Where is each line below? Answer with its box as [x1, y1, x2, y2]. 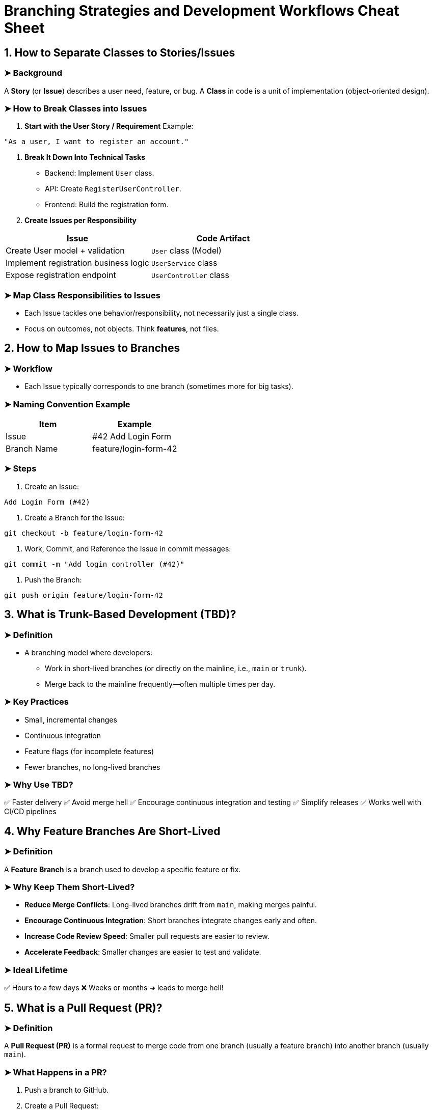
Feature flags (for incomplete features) [24, 746, 154, 756]
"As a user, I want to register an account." [4, 137, 189, 146]
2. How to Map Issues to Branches [4, 342, 180, 355]
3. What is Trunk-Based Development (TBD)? [4, 608, 236, 621]
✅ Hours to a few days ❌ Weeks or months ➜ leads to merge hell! [4, 983, 224, 992]
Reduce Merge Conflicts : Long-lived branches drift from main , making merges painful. [24, 900, 317, 909]
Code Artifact [196, 233, 250, 244]
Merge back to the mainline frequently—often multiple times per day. [45, 679, 276, 688]
